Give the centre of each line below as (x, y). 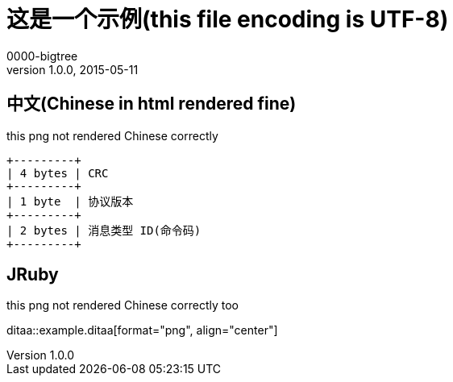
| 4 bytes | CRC (58, 173)
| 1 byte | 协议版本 (70, 201)
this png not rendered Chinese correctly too (123, 305)
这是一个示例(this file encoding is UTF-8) (228, 19)
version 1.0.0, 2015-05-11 (73, 69)
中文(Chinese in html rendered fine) (152, 104)
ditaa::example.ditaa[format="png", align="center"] (142, 330)
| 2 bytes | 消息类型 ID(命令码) (104, 230)
